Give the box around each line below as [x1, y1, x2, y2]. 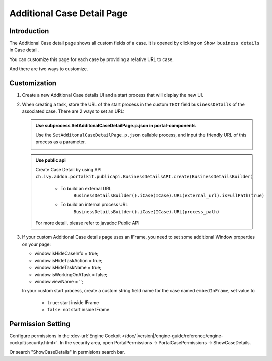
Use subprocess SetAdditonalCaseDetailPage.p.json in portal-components [35, 123, 196, 129]
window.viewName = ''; [34, 278, 83, 284]
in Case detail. [9, 47, 39, 53]
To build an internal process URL [60, 202, 128, 208]
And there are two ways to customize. [9, 66, 88, 72]
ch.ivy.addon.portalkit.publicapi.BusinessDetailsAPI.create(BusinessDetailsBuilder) [35, 174, 254, 180]
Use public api [35, 157, 66, 163]
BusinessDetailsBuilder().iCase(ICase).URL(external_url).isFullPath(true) [73, 193, 264, 199]
